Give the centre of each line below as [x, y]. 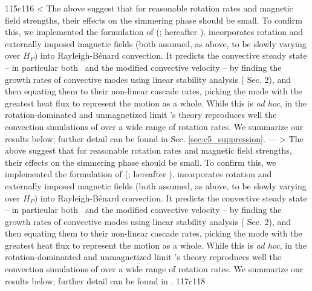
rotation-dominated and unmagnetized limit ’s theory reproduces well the [141, 115]
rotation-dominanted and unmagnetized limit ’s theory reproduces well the [143, 257]
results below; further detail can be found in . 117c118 [105, 280]
